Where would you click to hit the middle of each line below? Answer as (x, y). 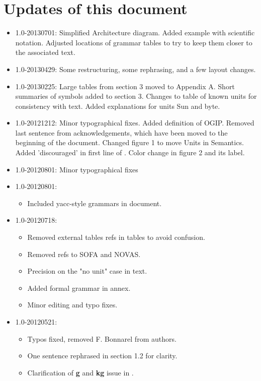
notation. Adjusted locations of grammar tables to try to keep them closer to (134, 42)
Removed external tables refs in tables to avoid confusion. (116, 237)
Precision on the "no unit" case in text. (87, 271)
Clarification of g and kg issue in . (80, 372)
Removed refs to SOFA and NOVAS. (84, 254)
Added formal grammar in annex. (79, 288)
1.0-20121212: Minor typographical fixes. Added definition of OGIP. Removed (135, 123)
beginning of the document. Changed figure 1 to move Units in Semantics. (129, 142)
